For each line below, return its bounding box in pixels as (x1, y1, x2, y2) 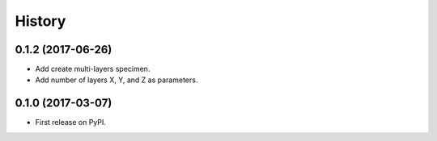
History (15, 12, 66, 30)
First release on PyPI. (35, 118, 107, 127)
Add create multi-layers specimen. (35, 64, 151, 74)
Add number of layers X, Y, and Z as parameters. (35, 75, 198, 85)
